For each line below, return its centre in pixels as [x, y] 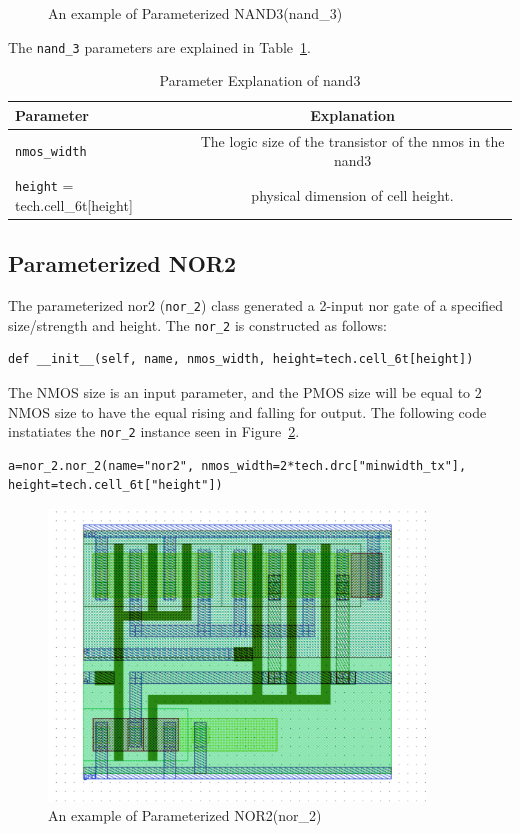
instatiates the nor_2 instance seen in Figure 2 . [154, 431]
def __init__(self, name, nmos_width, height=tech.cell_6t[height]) [241, 359]
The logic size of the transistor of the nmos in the [352, 140]
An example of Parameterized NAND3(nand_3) [195, 13]
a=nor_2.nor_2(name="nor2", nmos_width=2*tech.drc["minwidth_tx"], [237, 465]
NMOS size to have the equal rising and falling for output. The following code [247, 411]
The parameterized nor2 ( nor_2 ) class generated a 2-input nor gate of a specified [256, 305]
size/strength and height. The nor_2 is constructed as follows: [197, 324]
